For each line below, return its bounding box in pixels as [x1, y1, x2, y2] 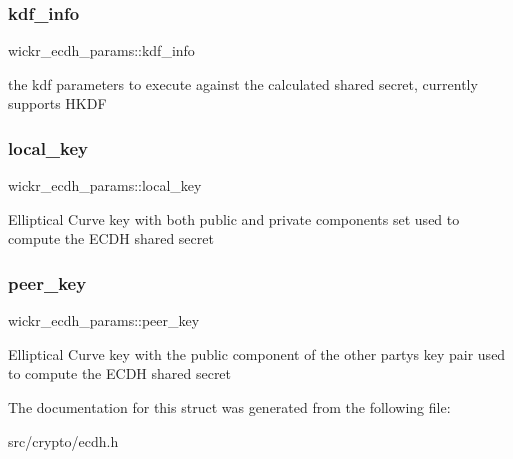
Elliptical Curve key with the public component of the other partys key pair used [8, 343, 506, 364]
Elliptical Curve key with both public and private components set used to [8, 208, 460, 229]
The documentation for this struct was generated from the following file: [8, 397, 451, 417]
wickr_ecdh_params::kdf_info [8, 40, 195, 61]
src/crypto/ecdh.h [8, 430, 119, 451]
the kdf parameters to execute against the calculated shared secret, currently [8, 73, 478, 94]
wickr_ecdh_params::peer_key [8, 310, 200, 331]
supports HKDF [8, 93, 107, 114]
